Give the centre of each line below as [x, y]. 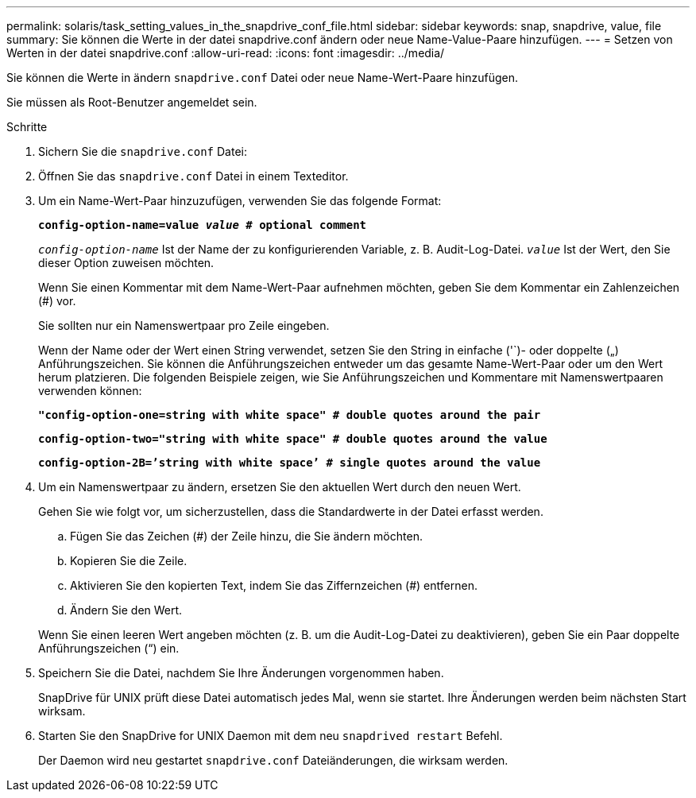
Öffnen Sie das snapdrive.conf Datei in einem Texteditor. [193, 176]
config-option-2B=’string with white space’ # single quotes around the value [290, 463]
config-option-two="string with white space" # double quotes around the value [293, 439]
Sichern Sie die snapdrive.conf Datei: [143, 151]
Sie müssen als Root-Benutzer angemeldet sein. [132, 102]
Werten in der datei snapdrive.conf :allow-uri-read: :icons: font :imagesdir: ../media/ [226, 53]
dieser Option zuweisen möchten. [126, 263]
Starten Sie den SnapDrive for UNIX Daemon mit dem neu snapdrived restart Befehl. [271, 736]
